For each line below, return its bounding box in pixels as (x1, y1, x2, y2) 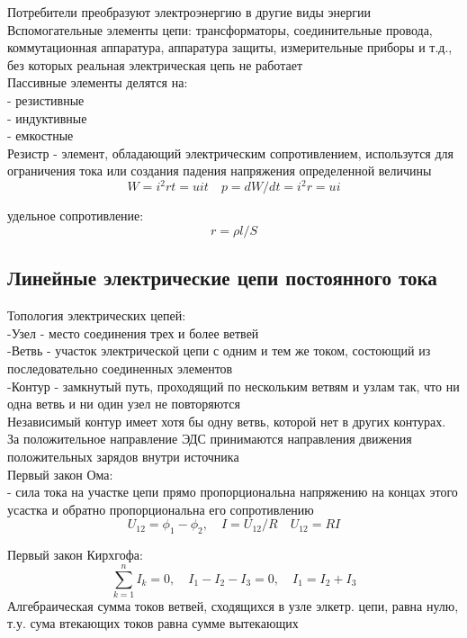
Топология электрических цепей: (7, 306, 186, 325)
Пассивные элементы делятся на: (7, 73, 188, 92)
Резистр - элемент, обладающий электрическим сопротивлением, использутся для (7, 143, 454, 162)
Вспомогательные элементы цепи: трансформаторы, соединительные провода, (7, 20, 433, 39)
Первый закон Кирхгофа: (7, 545, 143, 564)
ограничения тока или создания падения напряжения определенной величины (7, 161, 432, 180)
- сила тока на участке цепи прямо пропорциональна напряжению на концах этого (7, 482, 458, 501)
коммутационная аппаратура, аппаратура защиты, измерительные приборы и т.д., (7, 38, 453, 57)
